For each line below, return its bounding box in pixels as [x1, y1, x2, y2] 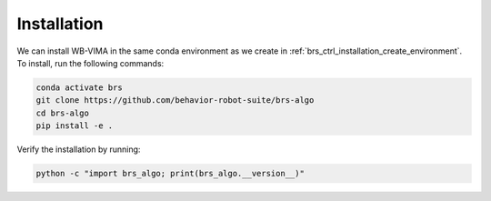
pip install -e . [35, 121, 114, 131]
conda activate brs [35, 82, 123, 93]
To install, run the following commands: [16, 57, 165, 68]
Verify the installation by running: [16, 144, 141, 155]
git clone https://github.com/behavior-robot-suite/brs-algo [35, 95, 315, 106]
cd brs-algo [35, 107, 90, 118]
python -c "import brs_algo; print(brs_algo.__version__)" [35, 168, 305, 179]
